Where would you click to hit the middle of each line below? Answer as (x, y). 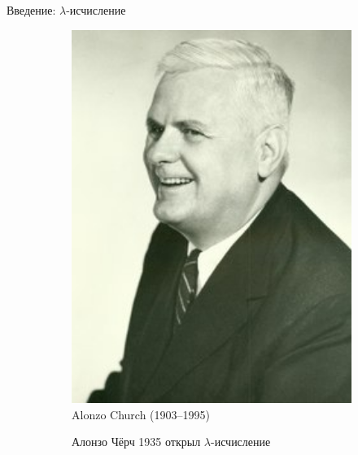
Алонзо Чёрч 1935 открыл (136, 442)
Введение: (31, 10)
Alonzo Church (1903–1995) (141, 414)
